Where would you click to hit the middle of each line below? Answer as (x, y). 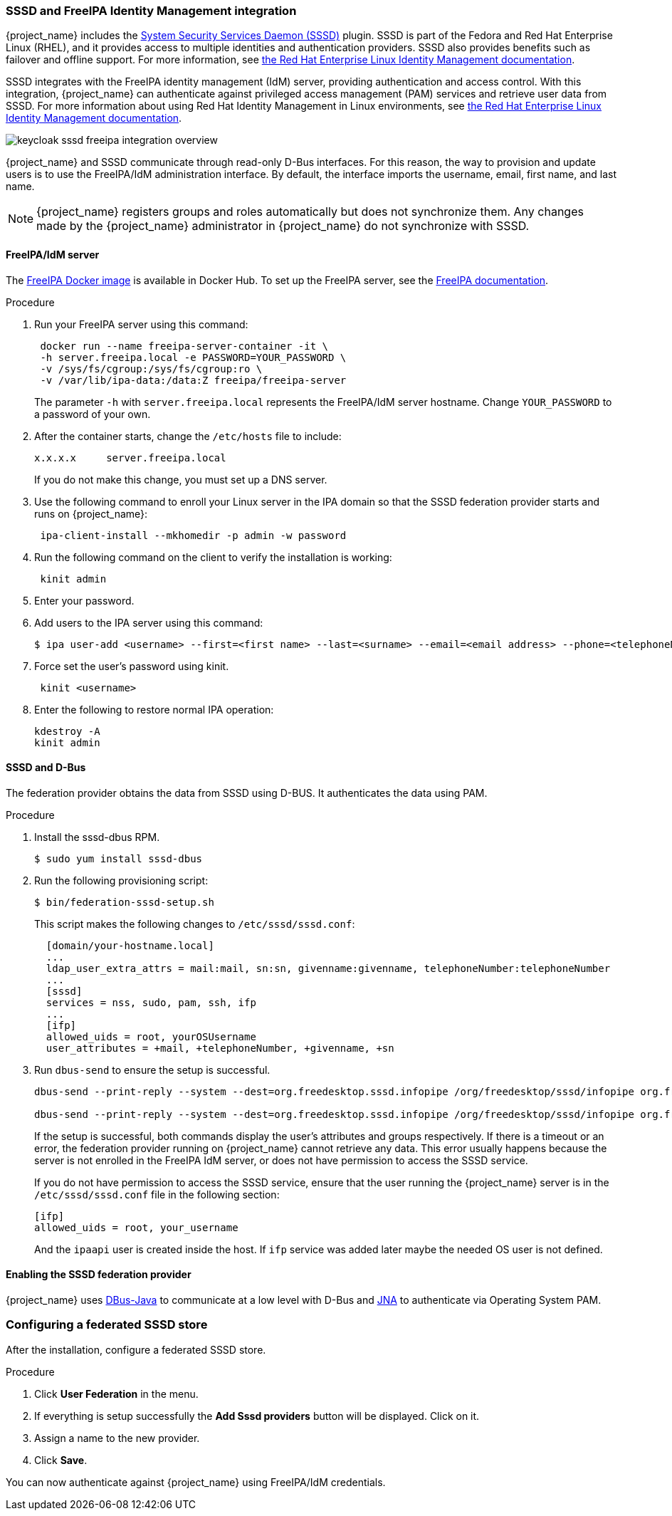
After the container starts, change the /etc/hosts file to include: (188, 436)
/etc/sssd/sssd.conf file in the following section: (157, 1194)
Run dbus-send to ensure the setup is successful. (152, 1070)
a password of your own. (93, 414)
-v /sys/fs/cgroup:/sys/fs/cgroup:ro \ (151, 368)
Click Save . (61, 1460)
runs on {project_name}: (91, 513)
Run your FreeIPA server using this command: (141, 324)
